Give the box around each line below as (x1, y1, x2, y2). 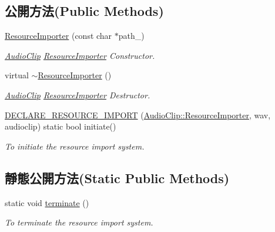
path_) (118, 29, 145, 42)
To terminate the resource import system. (5, 216, 153, 228)
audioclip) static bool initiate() (5, 120, 116, 132)
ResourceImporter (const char (5, 29, 112, 42)
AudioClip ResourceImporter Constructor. (5, 49, 155, 61)
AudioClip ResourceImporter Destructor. (5, 88, 150, 101)
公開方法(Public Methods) (5, 2, 164, 20)
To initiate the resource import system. (5, 140, 145, 152)
